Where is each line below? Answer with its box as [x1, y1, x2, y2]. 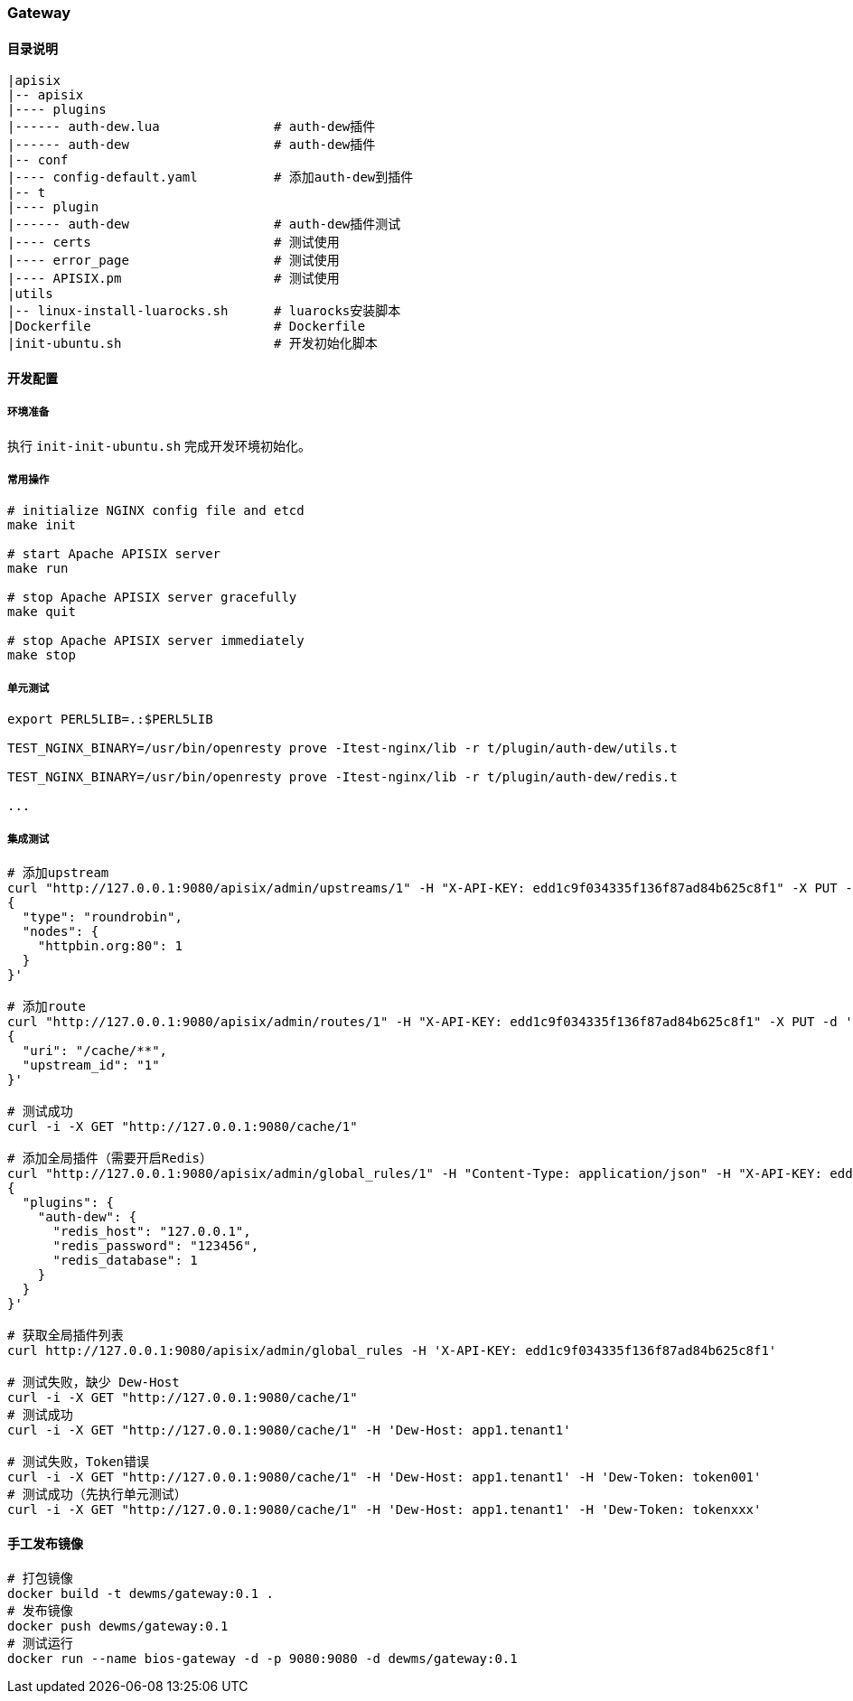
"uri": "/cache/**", [22, 1042, 168, 1058]
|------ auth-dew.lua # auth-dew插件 [7, 119, 376, 135]
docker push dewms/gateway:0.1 [7, 1619, 229, 1634]
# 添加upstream [7, 865, 109, 880]
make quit [7, 604, 76, 620]
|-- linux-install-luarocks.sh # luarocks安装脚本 [7, 304, 401, 319]
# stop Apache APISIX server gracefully [7, 590, 297, 605]
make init [7, 518, 76, 533]
